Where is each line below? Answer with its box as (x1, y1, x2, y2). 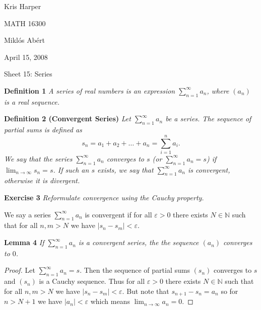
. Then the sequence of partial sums (80, 265, 190, 275)
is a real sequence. (4, 96, 60, 107)
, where (207, 85, 229, 96)
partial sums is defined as (4, 124, 82, 135)
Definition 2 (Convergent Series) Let (4, 113, 131, 124)
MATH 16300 (4, 18, 46, 28)
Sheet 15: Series (4, 68, 52, 79)
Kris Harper (4, 1, 41, 11)
